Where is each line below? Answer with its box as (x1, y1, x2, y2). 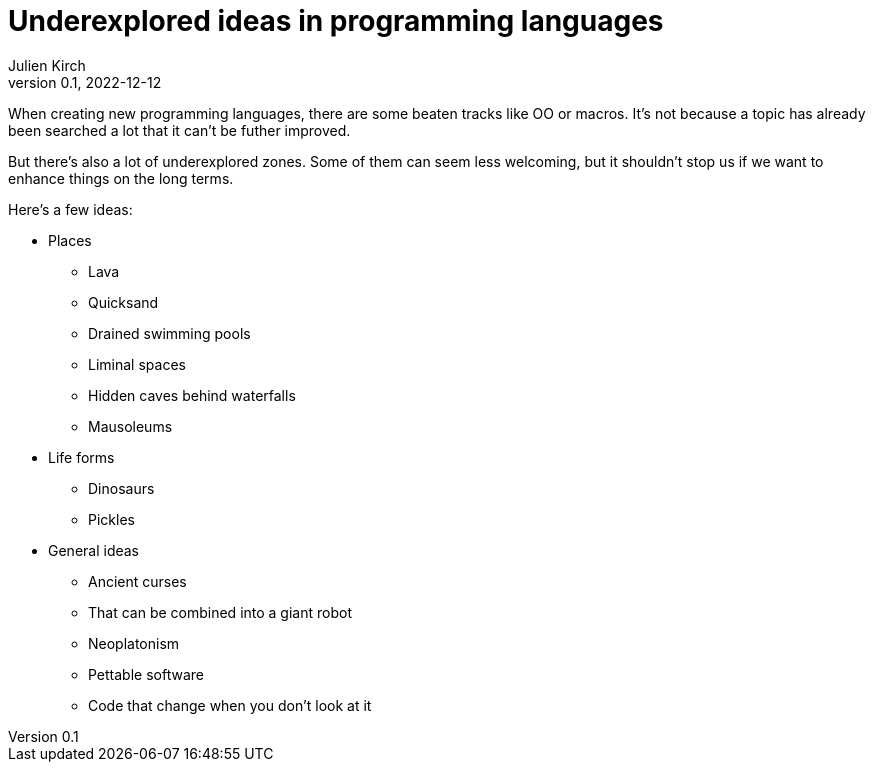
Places (48, 231, 92, 249)
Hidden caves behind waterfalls (88, 386, 296, 404)
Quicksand (88, 293, 159, 311)
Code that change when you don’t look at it (88, 696, 372, 714)
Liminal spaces (88, 355, 186, 373)
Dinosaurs (88, 479, 155, 497)
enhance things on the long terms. (8, 169, 234, 187)
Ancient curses (88, 572, 187, 590)
